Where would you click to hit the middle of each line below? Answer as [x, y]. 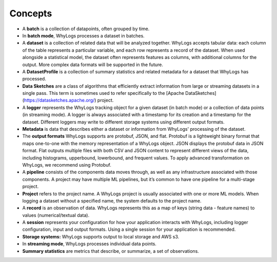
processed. [34, 79]
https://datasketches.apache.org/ [59, 100]
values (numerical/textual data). [56, 215]
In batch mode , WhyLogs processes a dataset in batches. [83, 35]
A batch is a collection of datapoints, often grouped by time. [86, 29]
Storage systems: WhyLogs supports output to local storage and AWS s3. [101, 236]
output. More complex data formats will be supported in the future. [93, 65]
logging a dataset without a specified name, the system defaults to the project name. [112, 200]
